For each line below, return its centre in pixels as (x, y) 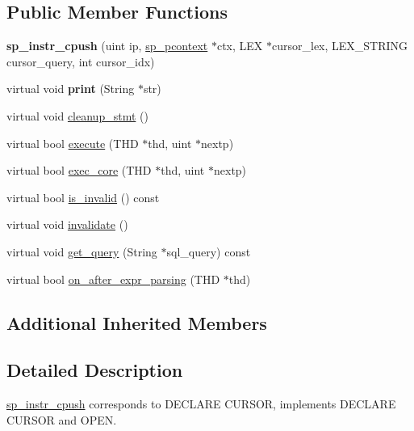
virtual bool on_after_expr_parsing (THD (113, 279)
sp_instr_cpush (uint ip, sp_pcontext (107, 46)
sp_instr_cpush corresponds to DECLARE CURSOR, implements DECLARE (201, 404)
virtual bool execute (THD (73, 143)
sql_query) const (209, 251)
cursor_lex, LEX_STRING (340, 46)
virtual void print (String (71, 89)
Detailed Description (95, 370)
